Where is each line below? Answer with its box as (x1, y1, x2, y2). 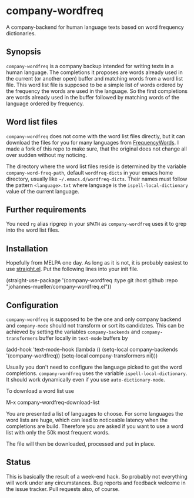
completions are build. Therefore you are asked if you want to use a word (6, 423, 183, 430)
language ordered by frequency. (6, 100, 84, 107)
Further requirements (6, 205, 86, 215)
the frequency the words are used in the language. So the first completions (6, 87, 188, 95)
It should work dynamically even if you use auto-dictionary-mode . (6, 376, 165, 383)
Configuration (6, 300, 59, 310)
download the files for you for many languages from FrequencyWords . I (6, 139, 179, 146)
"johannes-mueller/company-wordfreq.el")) (6, 283, 112, 290)
